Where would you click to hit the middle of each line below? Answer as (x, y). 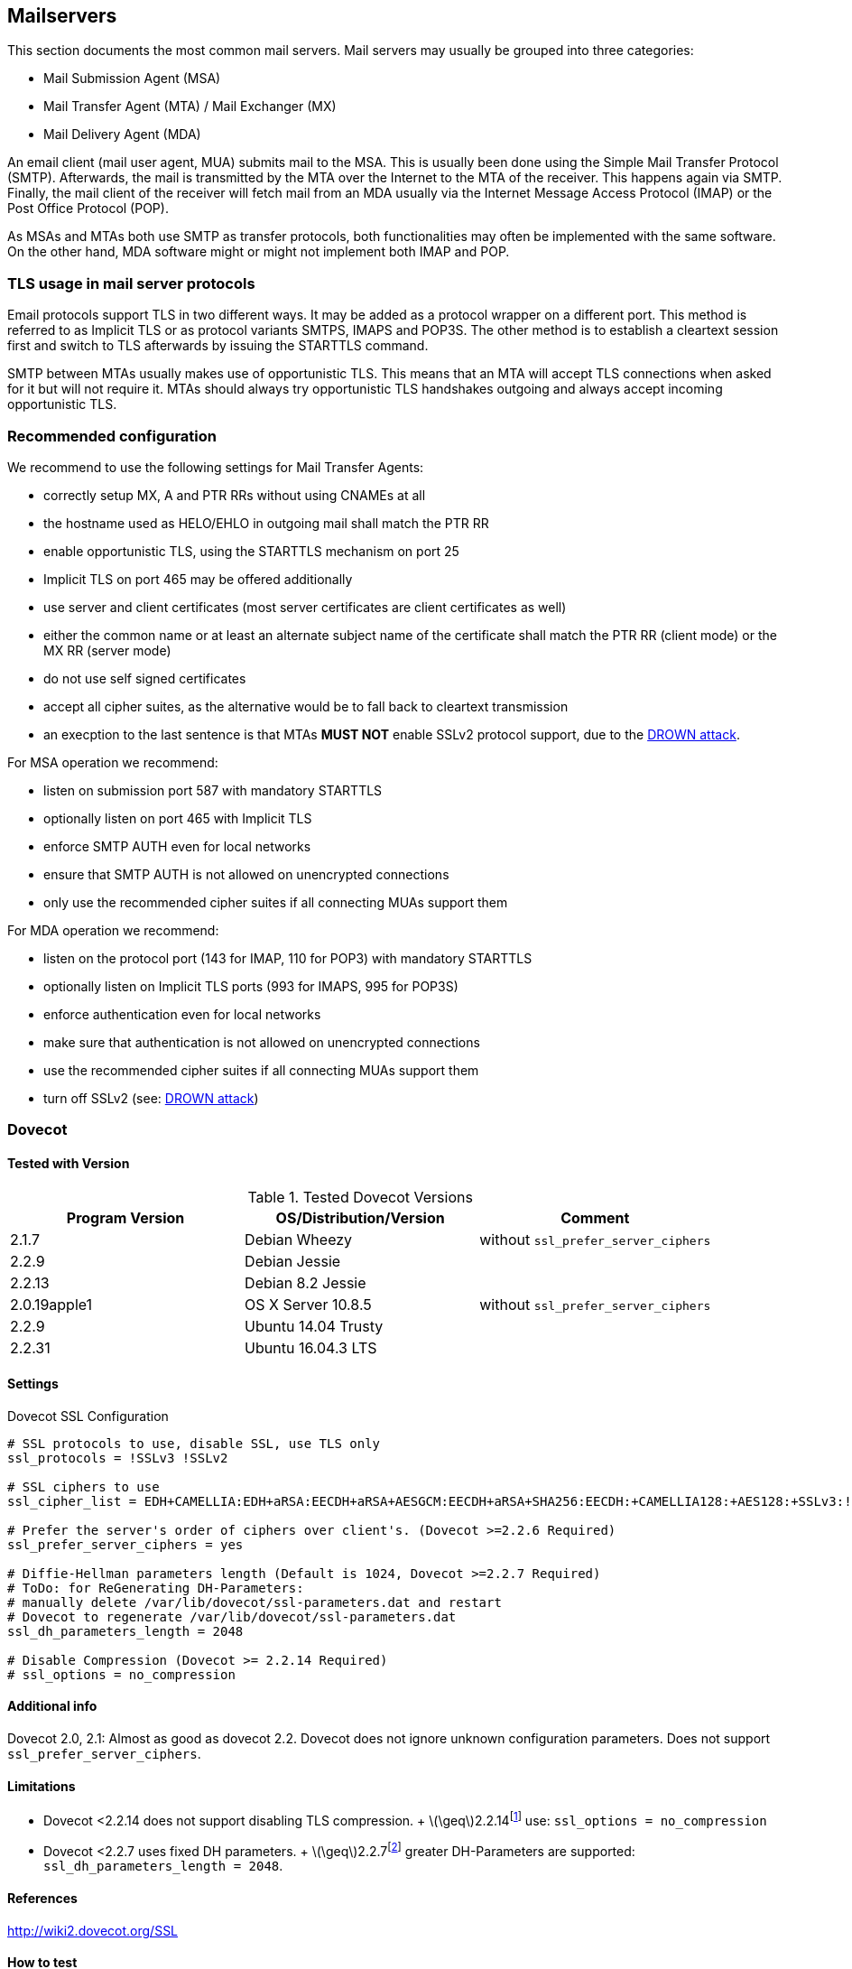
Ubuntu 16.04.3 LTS (311, 1347)
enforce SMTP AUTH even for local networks (177, 846)
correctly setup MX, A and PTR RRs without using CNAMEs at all (235, 495)
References (42, 1899)
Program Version (125, 1217)
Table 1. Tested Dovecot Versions (360, 1197)
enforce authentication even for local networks (182, 1014)
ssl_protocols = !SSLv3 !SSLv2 (118, 1458)
